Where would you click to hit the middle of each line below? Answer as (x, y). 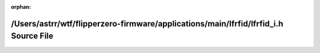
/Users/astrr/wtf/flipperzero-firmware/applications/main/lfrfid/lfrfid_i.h (147, 24)
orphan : (21, 7)
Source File (32, 36)
